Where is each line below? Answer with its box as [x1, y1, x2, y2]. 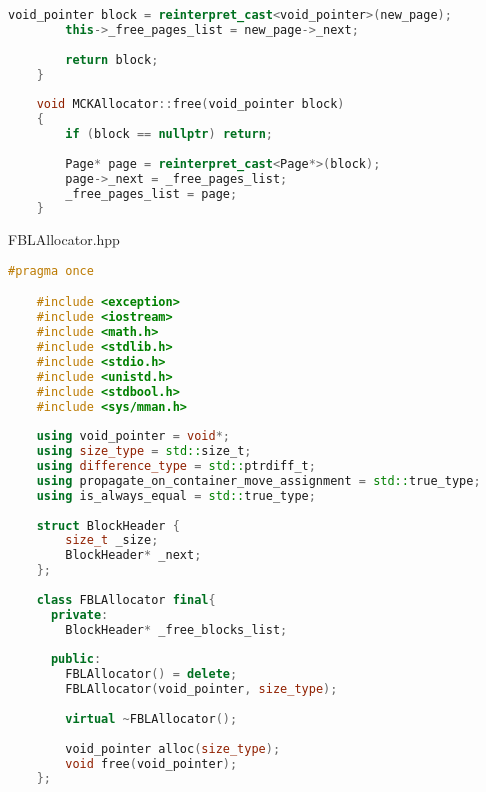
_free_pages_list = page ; [65, 186, 238, 201]
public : [50, 652, 102, 667]
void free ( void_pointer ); [65, 756, 238, 771]
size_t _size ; [65, 533, 159, 548]
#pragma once [8, 263, 94, 278]
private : [50, 607, 109, 622]
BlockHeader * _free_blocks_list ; [65, 622, 288, 637]
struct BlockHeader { [36, 518, 180, 533]
